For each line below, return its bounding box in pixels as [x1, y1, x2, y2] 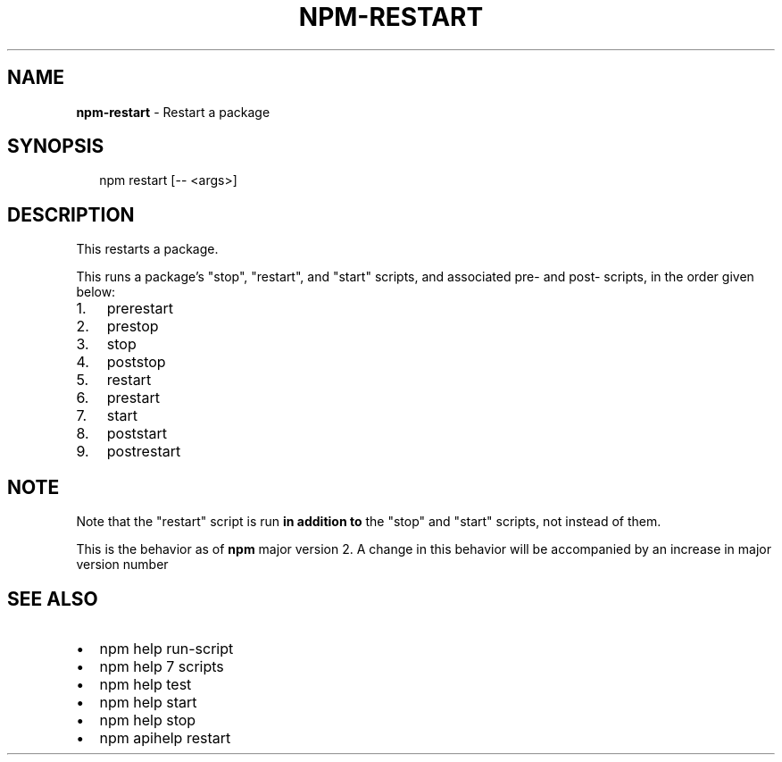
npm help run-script [99, 639, 234, 657]
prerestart [106, 299, 173, 318]
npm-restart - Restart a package [76, 104, 270, 120]
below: [76, 284, 116, 300]
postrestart [106, 442, 181, 461]
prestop [106, 317, 159, 336]
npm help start [99, 692, 197, 711]
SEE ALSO [7, 587, 98, 610]
